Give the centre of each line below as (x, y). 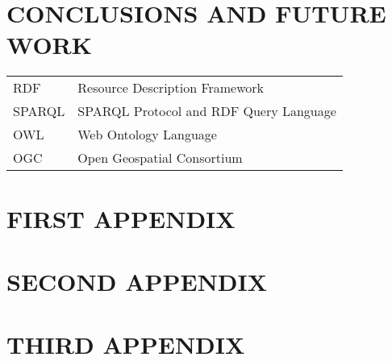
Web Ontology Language (147, 135)
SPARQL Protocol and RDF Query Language (207, 111)
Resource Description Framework (171, 88)
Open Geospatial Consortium (160, 158)
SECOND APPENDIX (137, 281)
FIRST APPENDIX (121, 218)
